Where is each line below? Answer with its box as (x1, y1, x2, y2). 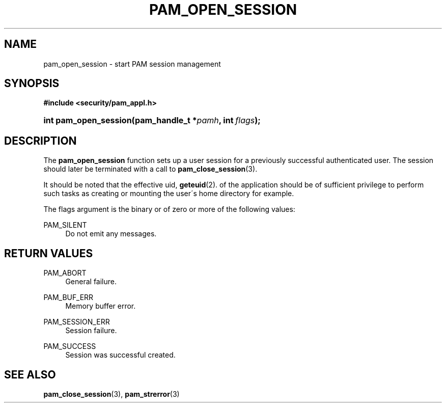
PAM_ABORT (43, 268, 87, 278)
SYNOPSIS (4, 77, 60, 90)
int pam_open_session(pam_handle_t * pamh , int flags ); (43, 115, 261, 126)
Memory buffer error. (65, 302, 136, 311)
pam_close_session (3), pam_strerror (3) (43, 389, 180, 398)
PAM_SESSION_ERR (43, 317, 110, 327)
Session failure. (65, 326, 117, 335)
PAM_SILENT (43, 221, 87, 230)
